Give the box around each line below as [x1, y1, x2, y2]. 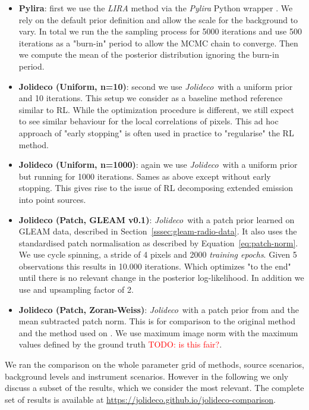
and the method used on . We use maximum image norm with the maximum [18, 326, 298, 339]
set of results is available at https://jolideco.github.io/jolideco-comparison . [5, 393, 276, 405]
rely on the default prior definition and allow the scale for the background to [18, 13, 298, 26]
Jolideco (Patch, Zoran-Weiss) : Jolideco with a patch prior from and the [18, 303, 299, 315]
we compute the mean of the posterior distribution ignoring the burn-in [18, 48, 279, 61]
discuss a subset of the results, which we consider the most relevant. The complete [5, 381, 304, 394]
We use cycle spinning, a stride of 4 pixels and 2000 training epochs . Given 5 [18, 248, 297, 261]
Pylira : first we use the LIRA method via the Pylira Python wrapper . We [18, 2, 293, 14]
